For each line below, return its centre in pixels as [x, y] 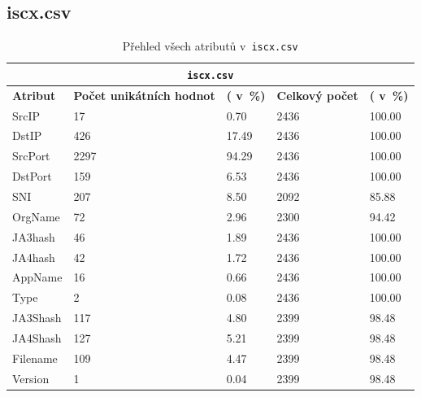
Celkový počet [317, 95]
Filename [35, 358]
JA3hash [34, 236]
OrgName [36, 216]
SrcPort [31, 156]
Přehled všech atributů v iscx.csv [210, 46]
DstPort [32, 176]
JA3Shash [37, 318]
